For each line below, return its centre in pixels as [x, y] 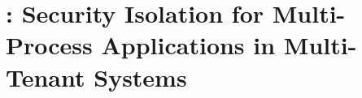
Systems [140, 77]
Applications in [188, 45]
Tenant [46, 77]
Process [49, 45]
